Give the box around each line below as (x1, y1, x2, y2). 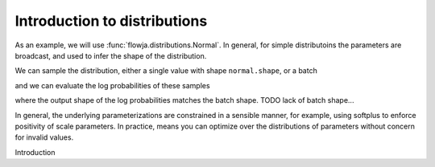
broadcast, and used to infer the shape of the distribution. (14, 51, 207, 60)
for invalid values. (14, 132, 74, 142)
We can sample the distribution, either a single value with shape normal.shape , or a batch (14, 66, 317, 75)
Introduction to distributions (14, 12, 208, 30)
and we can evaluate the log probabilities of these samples (14, 80, 210, 90)
